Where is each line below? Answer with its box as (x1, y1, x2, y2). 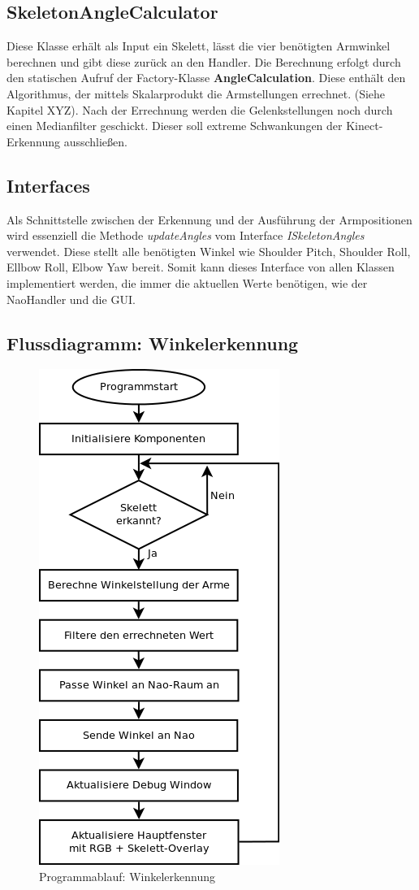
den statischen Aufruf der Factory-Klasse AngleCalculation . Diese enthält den (6, 69, 406, 86)
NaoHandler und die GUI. (6, 290, 136, 307)
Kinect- (346, 117, 383, 134)
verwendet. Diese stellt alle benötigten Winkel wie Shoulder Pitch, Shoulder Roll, (6, 242, 411, 259)
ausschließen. (63, 132, 127, 150)
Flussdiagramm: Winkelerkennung (6, 330, 299, 355)
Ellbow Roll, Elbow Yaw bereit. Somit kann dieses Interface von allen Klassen (6, 258, 395, 276)
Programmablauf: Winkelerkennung (39, 867, 215, 884)
